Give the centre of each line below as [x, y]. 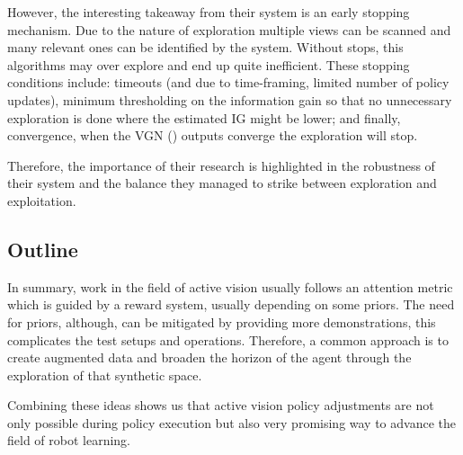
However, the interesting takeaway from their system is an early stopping [209, 12]
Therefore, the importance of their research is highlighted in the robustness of [221, 165]
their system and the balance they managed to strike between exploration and [222, 183]
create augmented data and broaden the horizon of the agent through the [209, 357]
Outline [43, 249]
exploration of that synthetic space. [105, 375]
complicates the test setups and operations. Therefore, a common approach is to [228, 339]
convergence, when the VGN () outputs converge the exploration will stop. [213, 135]
